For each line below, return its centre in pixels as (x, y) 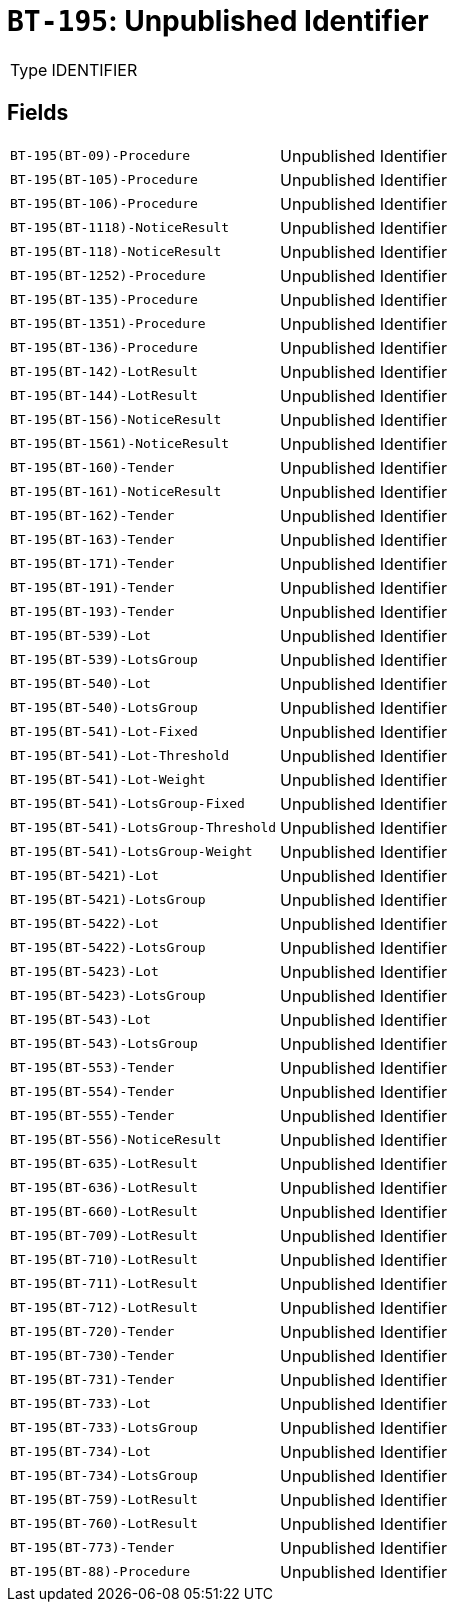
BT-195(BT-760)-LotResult (104, 1524)
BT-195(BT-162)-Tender (92, 516)
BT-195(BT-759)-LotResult (104, 1500)
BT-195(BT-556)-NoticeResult (116, 1140)
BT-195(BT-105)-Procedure (104, 180)
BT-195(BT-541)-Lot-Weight (108, 780)
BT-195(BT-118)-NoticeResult (116, 252)
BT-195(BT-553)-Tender (92, 1068)
